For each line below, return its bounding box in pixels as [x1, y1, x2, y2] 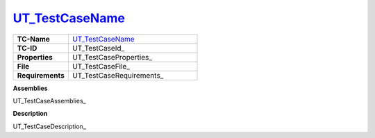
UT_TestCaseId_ [72, 43, 125, 53]
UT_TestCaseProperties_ [72, 52, 153, 62]
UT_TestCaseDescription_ [12, 122, 87, 130]
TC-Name [17, 34, 50, 44]
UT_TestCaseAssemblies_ [12, 96, 86, 105]
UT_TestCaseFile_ [72, 61, 130, 71]
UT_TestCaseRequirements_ [72, 70, 164, 80]
